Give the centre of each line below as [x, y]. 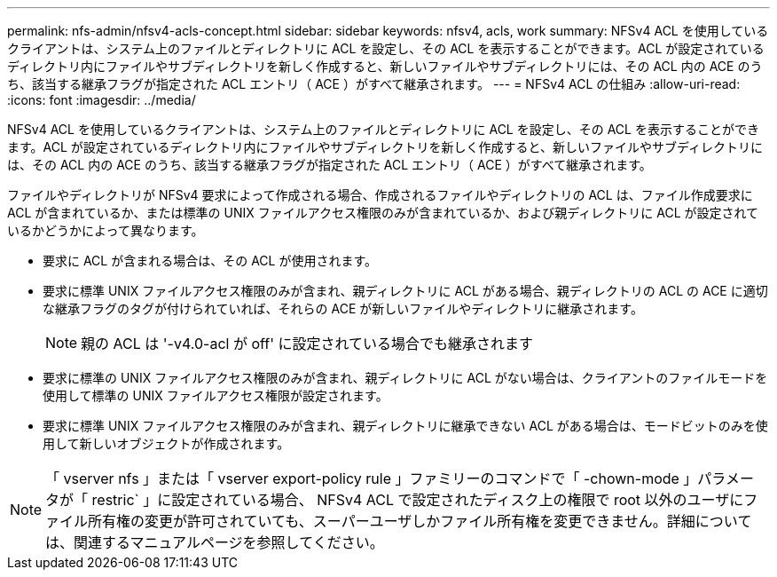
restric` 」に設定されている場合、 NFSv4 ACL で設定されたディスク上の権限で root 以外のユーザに [418, 500]
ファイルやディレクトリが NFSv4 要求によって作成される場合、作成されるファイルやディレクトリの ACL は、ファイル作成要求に [380, 195]
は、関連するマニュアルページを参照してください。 [215, 542]
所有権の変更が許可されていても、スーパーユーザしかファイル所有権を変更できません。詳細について [420, 521]
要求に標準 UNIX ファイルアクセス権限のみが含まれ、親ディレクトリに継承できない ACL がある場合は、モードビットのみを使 [405, 426]
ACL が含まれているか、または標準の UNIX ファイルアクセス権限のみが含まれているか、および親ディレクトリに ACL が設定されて [383, 213]
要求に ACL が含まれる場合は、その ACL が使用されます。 [210, 261]
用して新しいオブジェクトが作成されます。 [166, 443]
